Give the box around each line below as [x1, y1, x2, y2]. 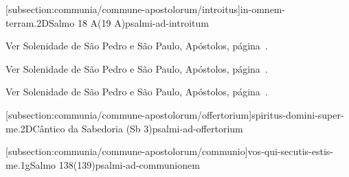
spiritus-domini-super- [251, 107, 344, 121]
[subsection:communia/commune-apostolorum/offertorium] [5, 107, 252, 121]
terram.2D [5, 15, 49, 29]
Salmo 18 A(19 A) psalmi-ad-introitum [48, 15, 209, 29]
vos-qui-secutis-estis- [247, 144, 334, 158]
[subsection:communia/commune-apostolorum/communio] [5, 144, 248, 158]
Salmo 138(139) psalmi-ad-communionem [30, 157, 200, 172]
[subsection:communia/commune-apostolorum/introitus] [5, 2, 240, 16]
